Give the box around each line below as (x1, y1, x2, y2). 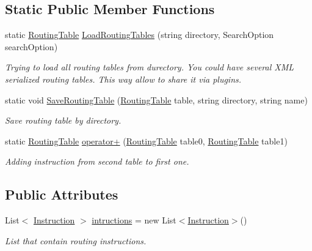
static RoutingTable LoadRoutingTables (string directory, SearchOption (5, 28, 274, 41)
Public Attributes (5, 185, 118, 204)
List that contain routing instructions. (5, 234, 147, 247)
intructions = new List (92, 214, 176, 227)
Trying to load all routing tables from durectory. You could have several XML (5, 61, 294, 73)
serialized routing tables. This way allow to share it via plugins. (5, 72, 242, 85)
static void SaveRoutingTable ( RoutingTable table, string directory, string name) (5, 93, 308, 106)
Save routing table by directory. (5, 114, 122, 127)
